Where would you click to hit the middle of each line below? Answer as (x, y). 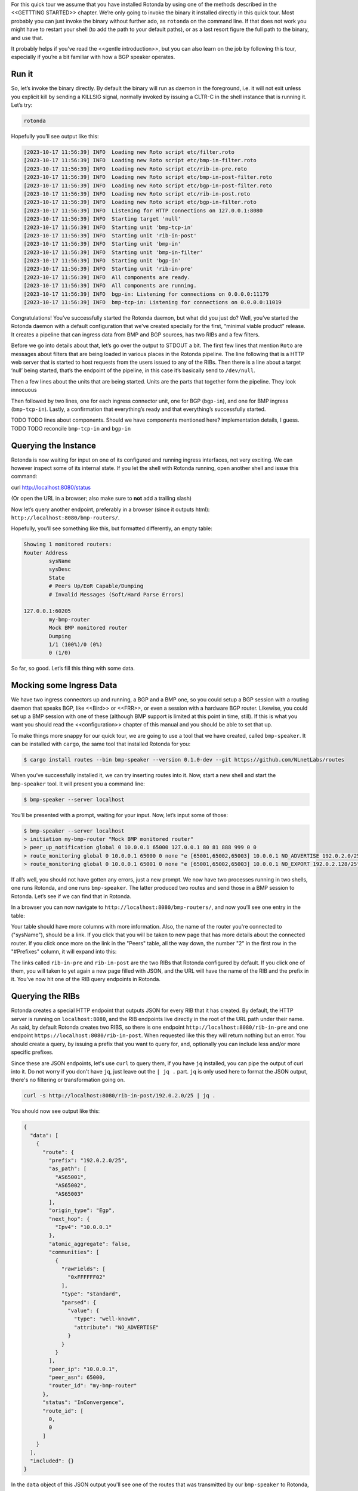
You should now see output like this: (55, 1111)
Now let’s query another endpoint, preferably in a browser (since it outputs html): (110, 509)
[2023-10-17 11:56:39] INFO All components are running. (110, 286)
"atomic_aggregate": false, (90, 1244)
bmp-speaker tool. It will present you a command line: (78, 784)
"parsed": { (79, 1302)
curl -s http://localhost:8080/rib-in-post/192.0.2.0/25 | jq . (120, 1096)
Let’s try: (22, 105)
